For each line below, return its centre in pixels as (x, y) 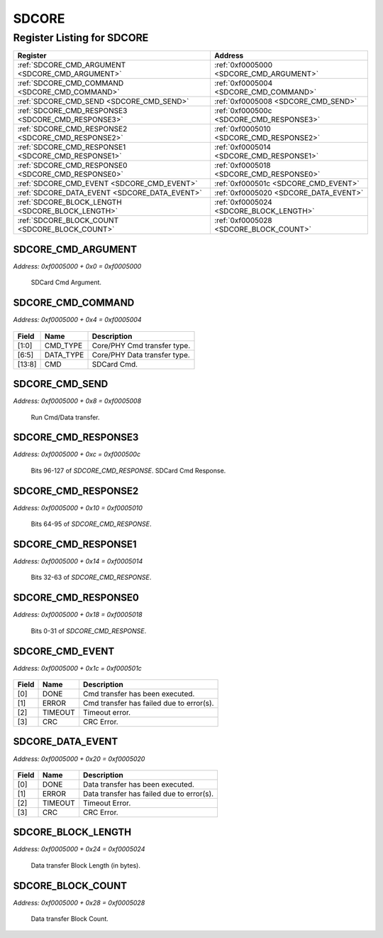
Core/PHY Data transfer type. (141, 355)
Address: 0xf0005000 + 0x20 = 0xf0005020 (79, 759)
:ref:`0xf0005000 (243, 65)
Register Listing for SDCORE (81, 38)
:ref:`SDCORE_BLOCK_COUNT (68, 220)
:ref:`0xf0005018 (242, 166)
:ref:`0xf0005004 (243, 83)
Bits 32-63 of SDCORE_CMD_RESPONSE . (91, 577)
